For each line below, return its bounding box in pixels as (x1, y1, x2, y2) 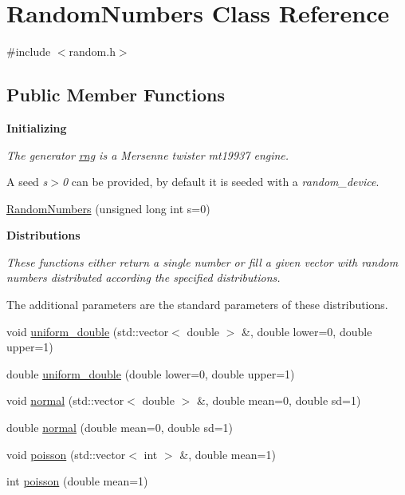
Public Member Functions (6, 82, 225, 107)
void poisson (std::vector (6, 445, 126, 462)
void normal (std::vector (6, 392, 124, 409)
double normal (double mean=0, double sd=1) (6, 419, 234, 436)
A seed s (6, 173, 48, 190)
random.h (69, 43, 116, 60)
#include (6, 43, 51, 60)
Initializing (6, 119, 67, 136)
